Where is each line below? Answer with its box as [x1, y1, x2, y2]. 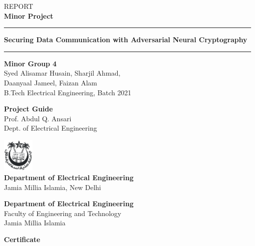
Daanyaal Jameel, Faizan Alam [4, 77, 97, 87]
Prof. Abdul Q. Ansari [4, 113, 72, 123]
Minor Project [4, 10, 53, 21]
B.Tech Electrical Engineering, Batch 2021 [4, 87, 131, 97]
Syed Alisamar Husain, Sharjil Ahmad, [4, 68, 121, 78]
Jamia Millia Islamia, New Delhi [4, 182, 102, 192]
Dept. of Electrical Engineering [4, 123, 97, 133]
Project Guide [4, 104, 53, 114]
